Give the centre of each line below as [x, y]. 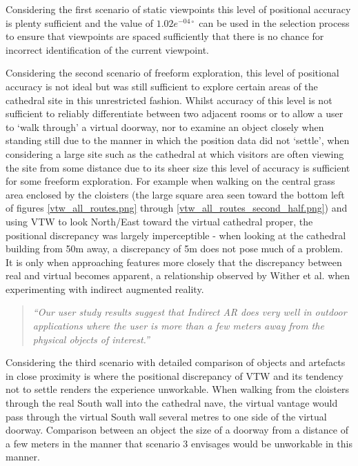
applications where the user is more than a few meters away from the [178, 326]
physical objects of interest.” [91, 339]
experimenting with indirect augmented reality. [105, 288]
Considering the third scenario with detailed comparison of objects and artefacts [176, 362]
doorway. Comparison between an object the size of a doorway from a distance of [177, 430]
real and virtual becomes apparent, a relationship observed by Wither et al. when [178, 275]
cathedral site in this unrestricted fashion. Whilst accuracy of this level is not [169, 100]
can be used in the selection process [274, 22]
